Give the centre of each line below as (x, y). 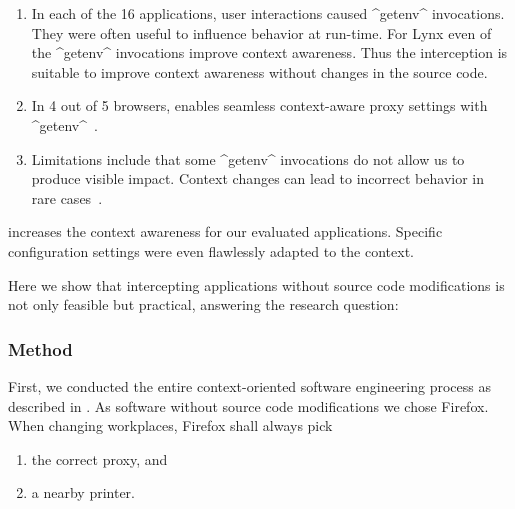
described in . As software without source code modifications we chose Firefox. (248, 405)
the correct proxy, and (99, 458)
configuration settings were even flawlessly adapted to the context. (211, 250)
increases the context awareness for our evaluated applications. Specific (225, 231)
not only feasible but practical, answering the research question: (203, 304)
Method (40, 348)
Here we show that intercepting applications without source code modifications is (256, 284)
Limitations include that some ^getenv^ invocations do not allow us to (248, 158)
